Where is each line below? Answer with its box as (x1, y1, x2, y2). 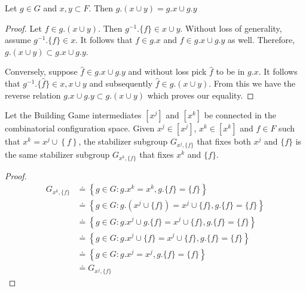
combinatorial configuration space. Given (5, 122, 155, 134)
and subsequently (89, 76, 153, 89)
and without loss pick (128, 65, 207, 78)
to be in (216, 65, 245, 78)
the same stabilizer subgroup (5, 148, 110, 161)
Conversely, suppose (5, 65, 78, 78)
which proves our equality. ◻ (147, 88, 254, 101)
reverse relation (5, 88, 61, 101)
